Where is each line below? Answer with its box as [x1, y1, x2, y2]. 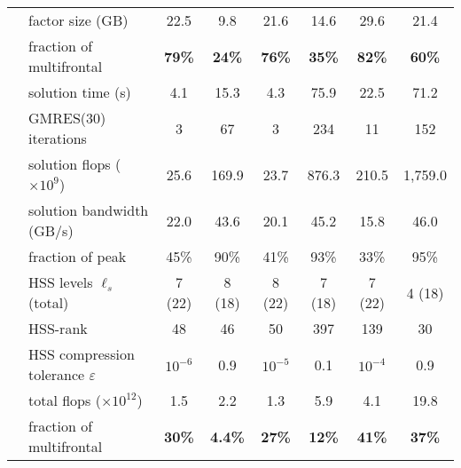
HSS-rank [28, 318, 88, 338]
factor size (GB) [28, 10, 129, 30]
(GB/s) [28, 220, 74, 241]
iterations [28, 128, 87, 148]
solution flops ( [28, 154, 121, 174]
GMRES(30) [28, 107, 106, 128]
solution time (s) [28, 82, 131, 102]
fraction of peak [28, 246, 127, 266]
